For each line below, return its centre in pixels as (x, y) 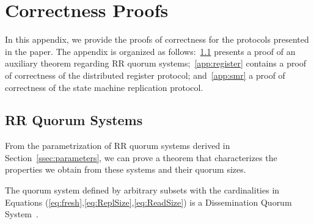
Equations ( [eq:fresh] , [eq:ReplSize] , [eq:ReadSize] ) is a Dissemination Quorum (148, 202)
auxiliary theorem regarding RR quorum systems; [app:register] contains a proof (156, 63)
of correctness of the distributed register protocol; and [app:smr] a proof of (145, 75)
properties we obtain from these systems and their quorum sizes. (126, 169)
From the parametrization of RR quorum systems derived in (118, 146)
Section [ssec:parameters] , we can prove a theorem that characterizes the (141, 157)
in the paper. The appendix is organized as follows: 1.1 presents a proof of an (150, 51)
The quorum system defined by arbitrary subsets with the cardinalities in (142, 190)
